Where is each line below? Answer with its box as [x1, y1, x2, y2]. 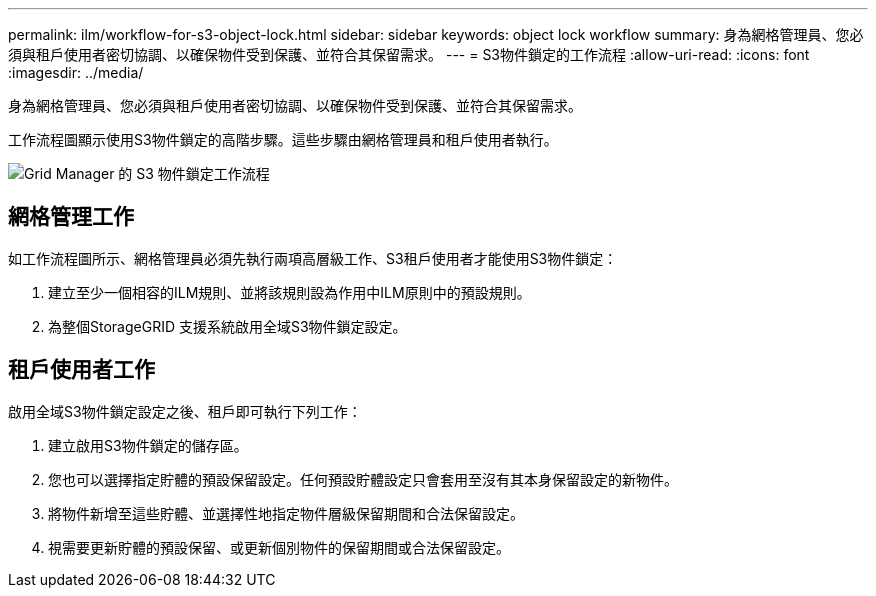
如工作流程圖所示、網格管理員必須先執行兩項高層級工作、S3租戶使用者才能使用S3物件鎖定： [8, 249, 618, 267]
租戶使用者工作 [8, 357, 155, 383]
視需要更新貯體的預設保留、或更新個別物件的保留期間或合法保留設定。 [48, 538, 510, 556]
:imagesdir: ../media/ [8, 64, 144, 81]
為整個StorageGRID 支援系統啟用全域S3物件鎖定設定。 [48, 317, 407, 335]
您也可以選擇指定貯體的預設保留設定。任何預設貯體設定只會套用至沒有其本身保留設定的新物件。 [48, 470, 678, 488]
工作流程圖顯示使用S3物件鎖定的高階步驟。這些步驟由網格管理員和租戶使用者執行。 [8, 131, 558, 148]
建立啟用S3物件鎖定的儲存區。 [48, 436, 248, 454]
